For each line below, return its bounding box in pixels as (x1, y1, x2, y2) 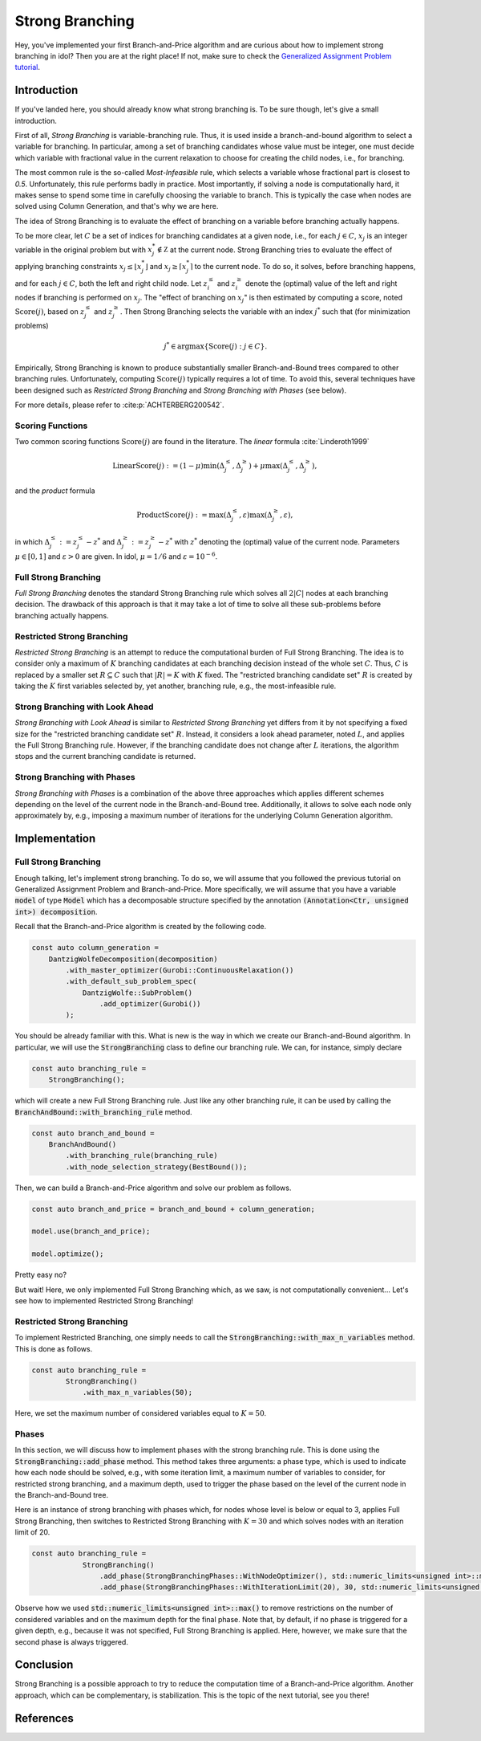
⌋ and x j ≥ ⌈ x (144, 261, 187, 273)
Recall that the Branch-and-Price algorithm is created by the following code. (14, 922, 267, 932)
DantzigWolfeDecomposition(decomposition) (48, 954, 218, 964)
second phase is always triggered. (14, 1637, 128, 1646)
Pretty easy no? (14, 1270, 67, 1280)
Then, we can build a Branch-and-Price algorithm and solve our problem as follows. (14, 1183, 292, 1193)
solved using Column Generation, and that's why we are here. (14, 202, 219, 211)
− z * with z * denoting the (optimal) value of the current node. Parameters (157, 536, 400, 547)
